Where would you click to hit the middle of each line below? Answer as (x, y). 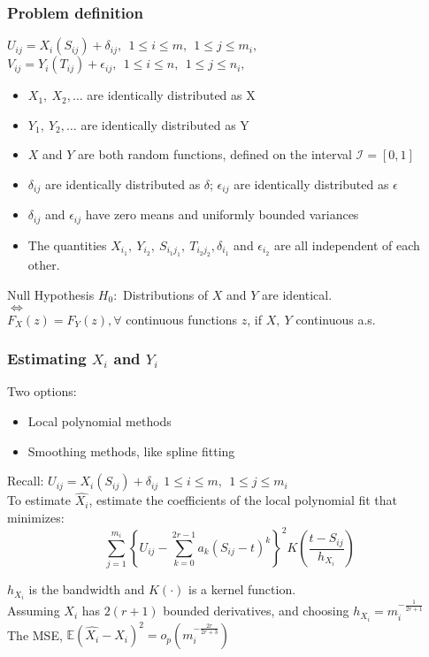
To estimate (39, 500)
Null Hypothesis (51, 294)
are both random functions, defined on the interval (215, 154)
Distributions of (166, 294)
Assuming (34, 611)
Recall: (26, 481)
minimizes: (36, 517)
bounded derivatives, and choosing (256, 611)
